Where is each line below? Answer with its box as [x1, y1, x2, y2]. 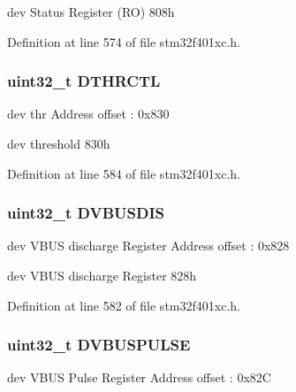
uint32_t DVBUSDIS [7, 202, 164, 224]
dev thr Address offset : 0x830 [7, 104, 170, 123]
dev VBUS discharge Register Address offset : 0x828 [7, 236, 290, 255]
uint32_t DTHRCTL [7, 70, 161, 92]
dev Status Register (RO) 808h [7, 3, 175, 20]
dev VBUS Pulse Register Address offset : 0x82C [7, 368, 271, 387]
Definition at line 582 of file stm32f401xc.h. [7, 296, 240, 314]
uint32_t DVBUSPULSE [7, 334, 191, 356]
